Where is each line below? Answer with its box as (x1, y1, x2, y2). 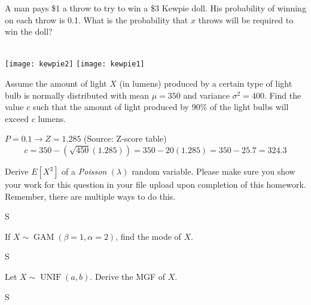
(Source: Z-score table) (84, 132, 167, 145)
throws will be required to (198, 13, 294, 26)
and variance (183, 89, 230, 101)
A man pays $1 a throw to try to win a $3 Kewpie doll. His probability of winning (5, 2, 306, 14)
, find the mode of (115, 230, 181, 242)
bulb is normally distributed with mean (5, 89, 149, 101)
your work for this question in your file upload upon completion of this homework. (5, 178, 306, 190)
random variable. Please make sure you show (132, 165, 295, 177)
